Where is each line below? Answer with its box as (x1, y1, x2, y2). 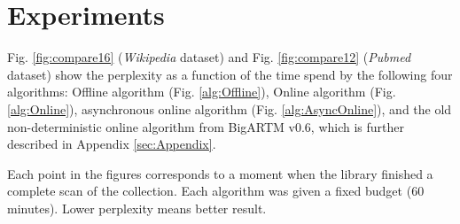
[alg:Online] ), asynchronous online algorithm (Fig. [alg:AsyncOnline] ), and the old (7, 99, 452, 118)
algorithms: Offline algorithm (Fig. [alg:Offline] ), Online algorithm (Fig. (7, 82, 396, 101)
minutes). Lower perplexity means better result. (7, 198, 267, 217)
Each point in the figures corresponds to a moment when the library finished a (7, 164, 433, 182)
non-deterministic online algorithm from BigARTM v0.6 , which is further (7, 117, 405, 135)
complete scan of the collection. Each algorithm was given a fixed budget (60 (7, 182, 425, 200)
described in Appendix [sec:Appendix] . (7, 135, 216, 153)
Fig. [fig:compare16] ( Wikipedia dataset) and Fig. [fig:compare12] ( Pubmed (7, 48, 411, 66)
